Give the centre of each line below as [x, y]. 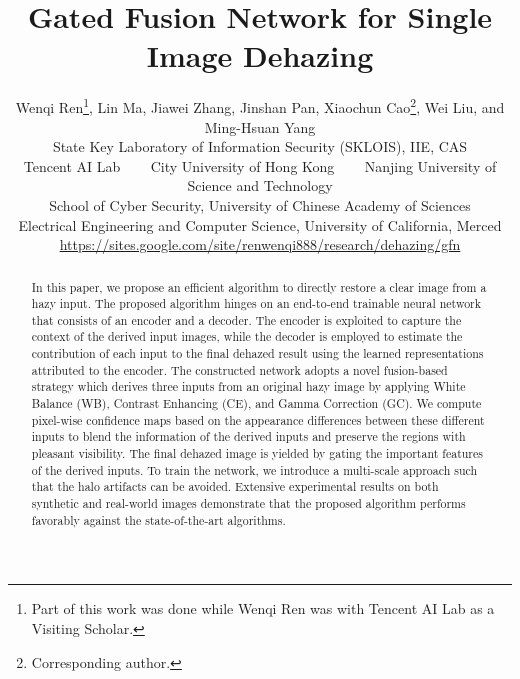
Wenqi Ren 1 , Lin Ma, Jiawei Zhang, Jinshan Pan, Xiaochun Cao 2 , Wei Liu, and [260, 105]
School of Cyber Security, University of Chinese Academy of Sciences [260, 204]
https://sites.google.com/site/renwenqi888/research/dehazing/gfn [260, 244]
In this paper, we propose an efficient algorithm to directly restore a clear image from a [259, 286]
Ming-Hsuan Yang [260, 126]
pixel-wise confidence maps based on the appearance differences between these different [258, 419]
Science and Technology [260, 185]
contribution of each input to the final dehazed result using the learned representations [257, 353]
